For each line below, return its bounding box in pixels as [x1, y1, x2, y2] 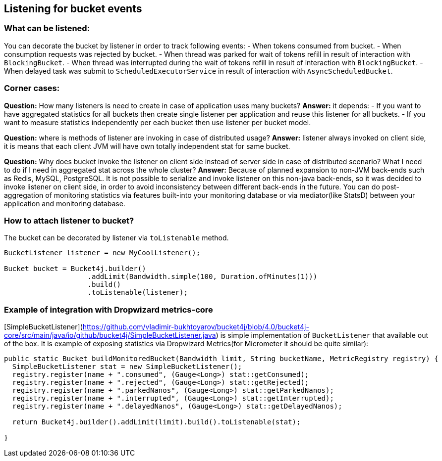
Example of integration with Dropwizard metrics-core [4, 304, 213, 315]
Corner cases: [4, 83, 60, 93]
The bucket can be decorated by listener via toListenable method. [4, 233, 229, 242]
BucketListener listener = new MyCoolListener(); [4, 249, 201, 257]
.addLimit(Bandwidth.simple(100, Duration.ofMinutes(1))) [87, 273, 318, 281]
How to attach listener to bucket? [4, 215, 134, 226]
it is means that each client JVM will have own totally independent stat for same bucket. [4, 141, 290, 150]
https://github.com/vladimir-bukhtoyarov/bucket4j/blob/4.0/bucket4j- [82, 323, 309, 331]
